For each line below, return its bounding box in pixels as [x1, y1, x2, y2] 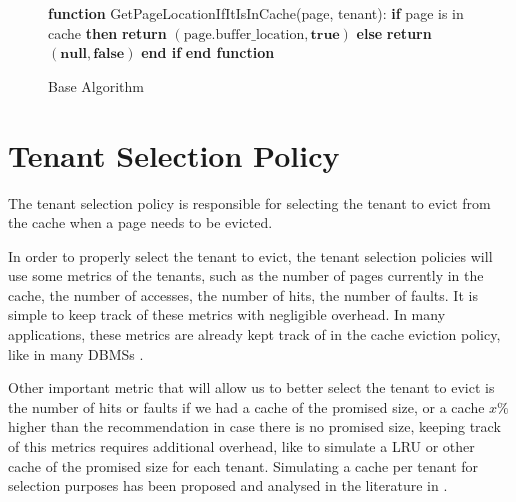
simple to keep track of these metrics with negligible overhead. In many [8, 304, 446, 325]
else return [356, 22, 432, 43]
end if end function [141, 42, 275, 63]
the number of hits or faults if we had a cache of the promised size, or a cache [8, 396, 485, 417]
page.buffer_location [183, 27, 305, 42]
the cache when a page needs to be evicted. [8, 212, 273, 233]
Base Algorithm [48, 75, 144, 96]
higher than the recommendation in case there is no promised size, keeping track [8, 416, 501, 437]
